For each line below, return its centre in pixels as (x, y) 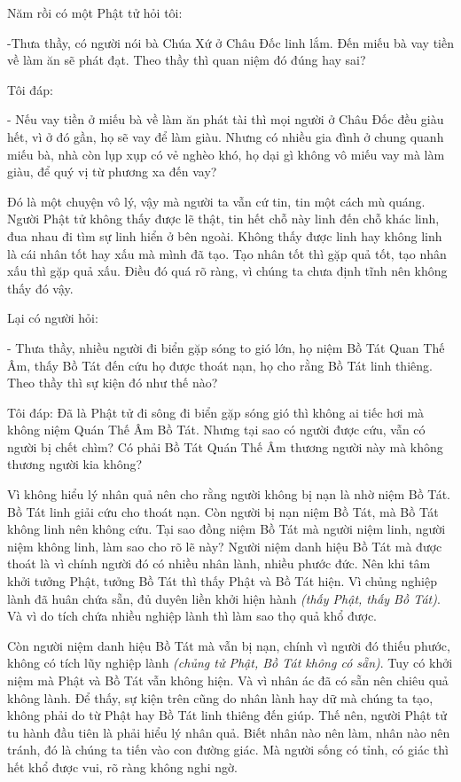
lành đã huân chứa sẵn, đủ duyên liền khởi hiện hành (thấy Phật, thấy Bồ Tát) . (224, 598)
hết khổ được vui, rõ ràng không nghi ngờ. (122, 766)
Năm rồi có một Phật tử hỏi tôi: (95, 12)
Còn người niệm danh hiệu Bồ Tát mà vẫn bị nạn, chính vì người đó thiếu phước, (229, 645)
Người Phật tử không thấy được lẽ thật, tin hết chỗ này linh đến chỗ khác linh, (223, 219)
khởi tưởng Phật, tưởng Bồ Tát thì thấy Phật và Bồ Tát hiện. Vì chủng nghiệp (222, 581)
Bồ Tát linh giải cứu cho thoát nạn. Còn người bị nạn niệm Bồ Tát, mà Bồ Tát (223, 511)
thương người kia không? (75, 464)
